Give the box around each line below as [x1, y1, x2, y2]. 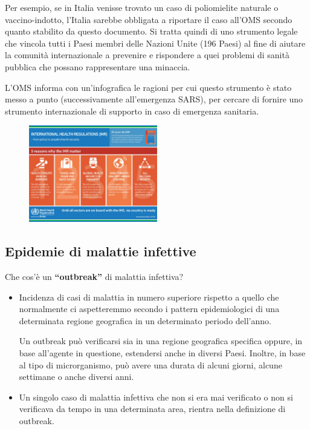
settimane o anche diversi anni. [19, 370, 134, 383]
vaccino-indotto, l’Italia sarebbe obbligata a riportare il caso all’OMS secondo [5, 13, 292, 25]
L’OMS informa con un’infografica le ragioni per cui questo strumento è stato [5, 81, 292, 93]
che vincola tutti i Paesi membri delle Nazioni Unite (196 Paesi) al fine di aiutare [5, 36, 306, 49]
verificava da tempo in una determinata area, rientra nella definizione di [19, 402, 286, 415]
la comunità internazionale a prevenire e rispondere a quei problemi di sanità [5, 48, 289, 61]
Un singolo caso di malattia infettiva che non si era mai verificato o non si [19, 390, 293, 403]
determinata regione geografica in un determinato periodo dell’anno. [19, 314, 271, 327]
